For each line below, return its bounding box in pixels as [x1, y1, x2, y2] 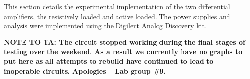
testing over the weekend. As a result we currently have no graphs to [4, 46, 243, 57]
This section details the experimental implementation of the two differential [4, 1, 230, 11]
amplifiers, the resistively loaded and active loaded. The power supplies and [4, 11, 230, 21]
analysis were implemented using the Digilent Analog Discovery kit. [4, 20, 206, 31]
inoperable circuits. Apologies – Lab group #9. [4, 65, 166, 76]
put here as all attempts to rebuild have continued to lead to [4, 56, 214, 66]
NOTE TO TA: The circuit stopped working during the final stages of [4, 37, 245, 47]
